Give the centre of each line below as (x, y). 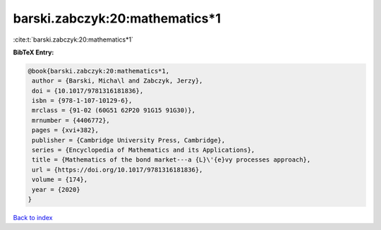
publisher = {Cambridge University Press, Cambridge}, (129, 140)
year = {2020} (56, 189)
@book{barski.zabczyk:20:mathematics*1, (98, 71)
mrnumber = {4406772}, (71, 120)
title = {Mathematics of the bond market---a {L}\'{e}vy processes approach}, (171, 160)
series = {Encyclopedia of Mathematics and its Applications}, (144, 150)
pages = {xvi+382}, (65, 130)
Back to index (33, 217)
